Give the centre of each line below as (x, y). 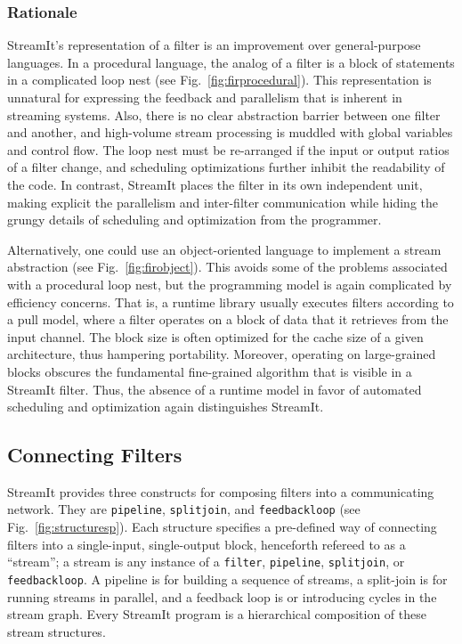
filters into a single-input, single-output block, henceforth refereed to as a (207, 544)
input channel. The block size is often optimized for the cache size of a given (215, 336)
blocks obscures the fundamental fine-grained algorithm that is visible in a (210, 371)
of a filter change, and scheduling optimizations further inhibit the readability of (226, 167)
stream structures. (57, 631)
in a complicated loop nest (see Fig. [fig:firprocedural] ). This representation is (219, 80)
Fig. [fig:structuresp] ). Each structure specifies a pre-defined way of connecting (222, 527)
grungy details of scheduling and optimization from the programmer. (195, 220)
